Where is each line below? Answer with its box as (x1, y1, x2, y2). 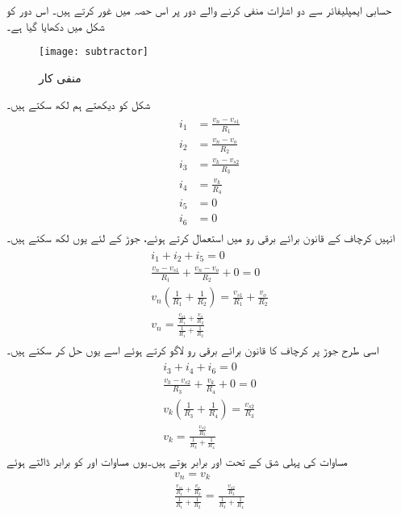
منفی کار (39, 69, 81, 86)
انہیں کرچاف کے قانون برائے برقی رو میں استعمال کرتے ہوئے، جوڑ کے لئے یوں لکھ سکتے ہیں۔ (6, 228, 395, 245)
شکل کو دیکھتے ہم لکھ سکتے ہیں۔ (6, 96, 151, 113)
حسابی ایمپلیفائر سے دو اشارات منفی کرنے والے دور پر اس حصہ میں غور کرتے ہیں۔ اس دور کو (6, 2, 392, 18)
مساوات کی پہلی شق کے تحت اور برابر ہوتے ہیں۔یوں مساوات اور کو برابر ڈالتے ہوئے (6, 453, 348, 470)
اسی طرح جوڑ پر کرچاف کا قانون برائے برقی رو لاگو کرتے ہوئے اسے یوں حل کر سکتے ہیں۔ (6, 341, 379, 358)
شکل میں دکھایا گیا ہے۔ (6, 17, 105, 34)
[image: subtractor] (39, 46, 149, 58)
